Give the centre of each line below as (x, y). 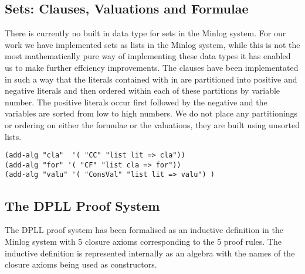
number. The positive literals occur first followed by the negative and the (136, 102)
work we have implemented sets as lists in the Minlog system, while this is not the (152, 44)
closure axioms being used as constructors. (81, 264)
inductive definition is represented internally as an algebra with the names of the (150, 253)
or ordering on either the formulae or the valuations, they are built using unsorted (152, 124)
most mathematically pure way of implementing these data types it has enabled (148, 56)
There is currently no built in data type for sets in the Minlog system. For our (145, 33)
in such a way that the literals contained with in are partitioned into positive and (151, 79)
